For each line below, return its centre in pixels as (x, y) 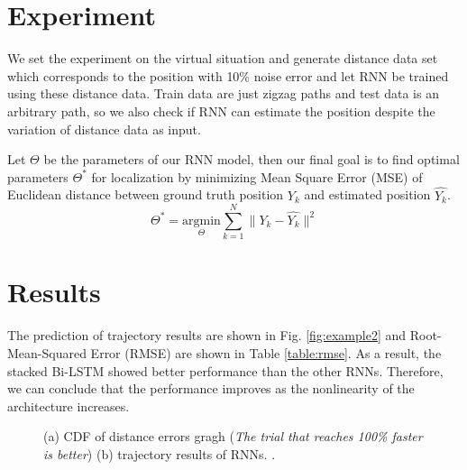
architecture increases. (69, 405)
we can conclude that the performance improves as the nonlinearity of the (211, 388)
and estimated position (367, 194)
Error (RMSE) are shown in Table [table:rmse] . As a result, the (266, 352)
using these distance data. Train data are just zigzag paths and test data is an (223, 93)
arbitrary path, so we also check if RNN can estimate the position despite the (221, 111)
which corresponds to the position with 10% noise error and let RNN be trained (228, 75)
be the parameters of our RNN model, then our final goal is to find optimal (252, 159)
